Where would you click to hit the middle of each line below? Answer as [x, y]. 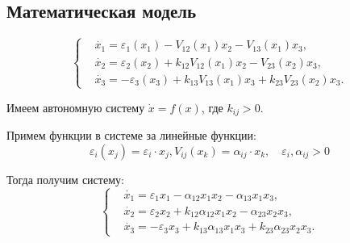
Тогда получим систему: [65, 179]
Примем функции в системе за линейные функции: [131, 135]
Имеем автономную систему [76, 107]
